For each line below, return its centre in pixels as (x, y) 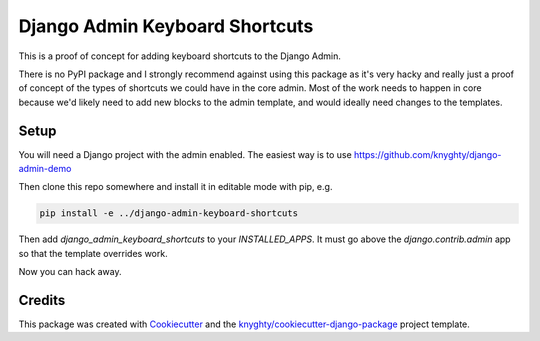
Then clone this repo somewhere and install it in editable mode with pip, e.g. (175, 187)
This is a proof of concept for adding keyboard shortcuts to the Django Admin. (180, 56)
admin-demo (45, 169)
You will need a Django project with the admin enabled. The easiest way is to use (185, 154)
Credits (42, 300)
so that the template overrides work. (93, 253)
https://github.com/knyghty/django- (427, 154)
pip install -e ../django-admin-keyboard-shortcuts (169, 213)
